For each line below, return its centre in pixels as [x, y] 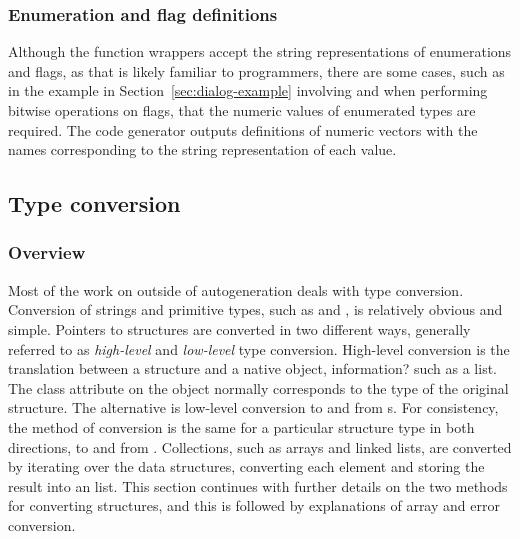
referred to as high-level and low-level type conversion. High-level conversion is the [259, 348]
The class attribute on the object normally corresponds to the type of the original [258, 387]
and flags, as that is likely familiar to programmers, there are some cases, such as [256, 70]
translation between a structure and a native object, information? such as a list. [252, 368]
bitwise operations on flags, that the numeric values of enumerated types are [242, 110]
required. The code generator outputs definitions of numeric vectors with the [243, 129]
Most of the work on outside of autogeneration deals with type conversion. [236, 289]
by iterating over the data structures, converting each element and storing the [246, 466]
